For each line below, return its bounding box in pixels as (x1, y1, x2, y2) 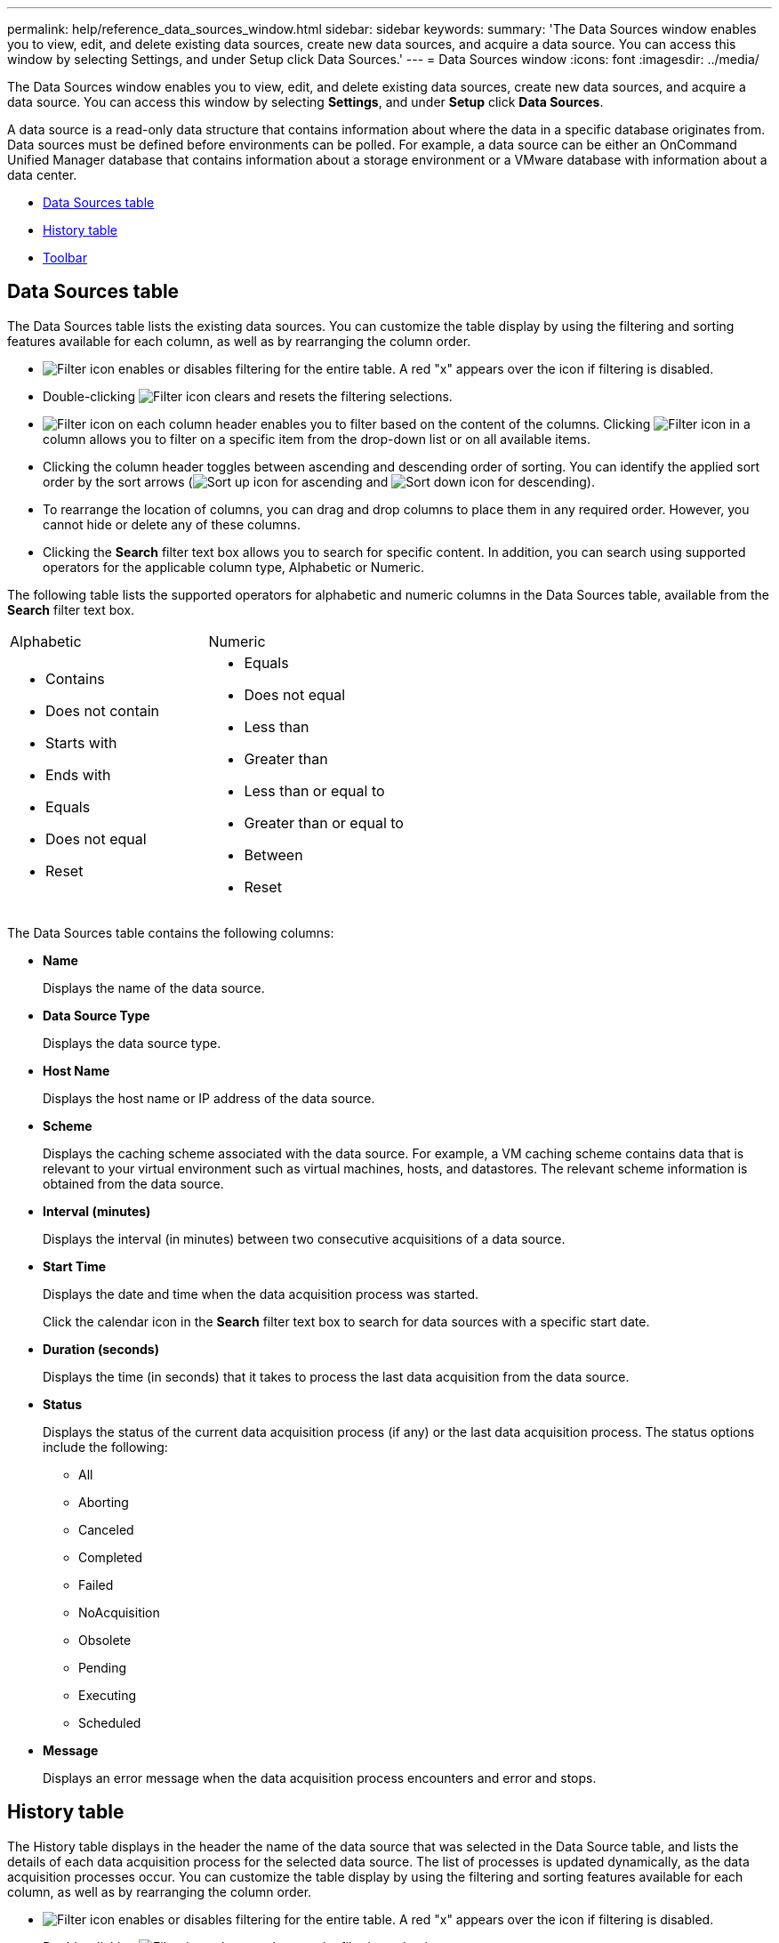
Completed (78, 1549, 143, 1565)
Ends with (45, 765, 111, 784)
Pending (78, 1659, 127, 1675)
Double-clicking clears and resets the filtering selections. (43, 388, 453, 404)
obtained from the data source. (43, 1175, 224, 1191)
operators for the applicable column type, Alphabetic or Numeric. (43, 559, 424, 575)
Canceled (78, 1521, 134, 1537)
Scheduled (78, 1714, 141, 1730)
